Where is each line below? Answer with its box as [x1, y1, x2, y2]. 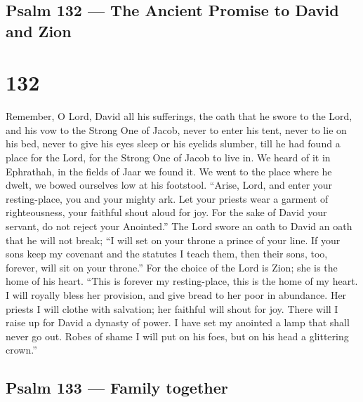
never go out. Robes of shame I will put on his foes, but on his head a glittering [6, 328, 349, 343]
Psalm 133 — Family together [6, 377, 228, 398]
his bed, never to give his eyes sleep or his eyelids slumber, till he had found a [6, 136, 341, 151]
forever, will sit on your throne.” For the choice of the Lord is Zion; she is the [6, 260, 338, 274]
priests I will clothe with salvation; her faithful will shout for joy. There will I [6, 301, 338, 316]
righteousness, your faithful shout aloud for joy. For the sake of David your [6, 205, 327, 220]
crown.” [6, 342, 37, 357]
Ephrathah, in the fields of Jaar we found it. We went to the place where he [6, 163, 332, 178]
